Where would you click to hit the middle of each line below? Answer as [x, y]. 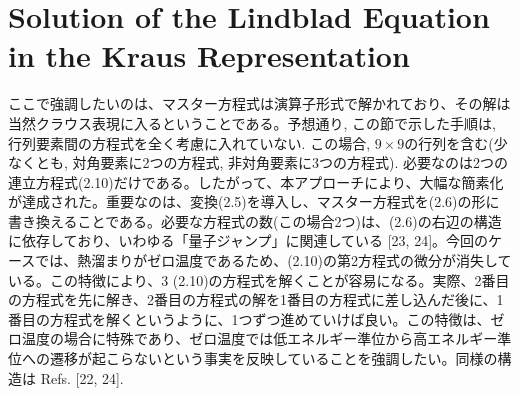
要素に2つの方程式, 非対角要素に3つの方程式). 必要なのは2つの [304, 162]
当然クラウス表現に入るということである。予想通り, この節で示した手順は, [252, 122]
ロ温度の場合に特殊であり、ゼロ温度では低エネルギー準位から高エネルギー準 [260, 338]
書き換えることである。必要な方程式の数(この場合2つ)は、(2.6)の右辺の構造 [255, 220]
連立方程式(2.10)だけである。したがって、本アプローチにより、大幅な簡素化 [256, 181]
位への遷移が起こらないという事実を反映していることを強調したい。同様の [253, 358]
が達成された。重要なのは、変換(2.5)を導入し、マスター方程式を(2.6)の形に [254, 201]
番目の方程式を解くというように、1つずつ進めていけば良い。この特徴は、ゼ [256, 318]
